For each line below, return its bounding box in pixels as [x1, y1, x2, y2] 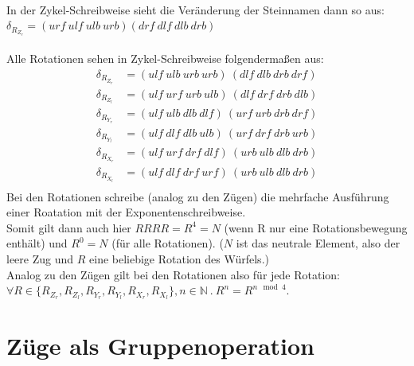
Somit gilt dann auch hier [6, 219, 131, 236]
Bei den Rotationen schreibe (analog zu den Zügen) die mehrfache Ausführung [6, 188, 389, 204]
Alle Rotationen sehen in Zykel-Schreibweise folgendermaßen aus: [6, 50, 324, 67]
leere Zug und [6, 251, 74, 267]
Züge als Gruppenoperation [6, 329, 314, 362]
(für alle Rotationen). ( [111, 235, 224, 251]
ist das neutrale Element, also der [236, 235, 400, 251]
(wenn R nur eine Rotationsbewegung [224, 219, 408, 236]
